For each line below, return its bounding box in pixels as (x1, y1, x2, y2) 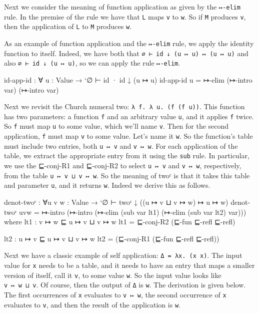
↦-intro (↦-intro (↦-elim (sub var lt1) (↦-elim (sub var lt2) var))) (41, 206, 246, 217)
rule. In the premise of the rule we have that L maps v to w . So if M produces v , (4, 11, 246, 22)
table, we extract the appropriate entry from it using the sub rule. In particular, (4, 150, 249, 161)
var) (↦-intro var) (4, 84, 59, 95)
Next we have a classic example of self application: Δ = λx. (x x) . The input (4, 250, 242, 260)
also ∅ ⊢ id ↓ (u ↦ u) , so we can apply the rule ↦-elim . (4, 58, 180, 68)
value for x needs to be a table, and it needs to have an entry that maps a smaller (4, 260, 255, 270)
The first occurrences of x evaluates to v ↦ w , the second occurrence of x (4, 289, 226, 300)
